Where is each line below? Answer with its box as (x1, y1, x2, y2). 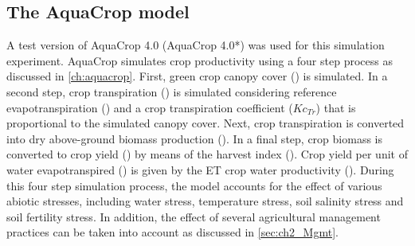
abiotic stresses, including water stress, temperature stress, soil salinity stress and (6, 193, 404, 209)
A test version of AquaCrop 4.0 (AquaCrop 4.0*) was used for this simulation (6, 37, 385, 53)
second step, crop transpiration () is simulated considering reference (6, 83, 337, 100)
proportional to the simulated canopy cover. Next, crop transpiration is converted (6, 115, 405, 131)
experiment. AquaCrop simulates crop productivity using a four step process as (6, 52, 393, 68)
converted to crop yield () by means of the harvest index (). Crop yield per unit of (6, 146, 408, 162)
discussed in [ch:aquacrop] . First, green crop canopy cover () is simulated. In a (6, 68, 388, 84)
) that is (315, 99, 356, 115)
